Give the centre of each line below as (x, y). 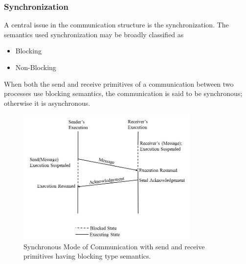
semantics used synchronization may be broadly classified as (94, 34)
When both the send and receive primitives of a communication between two (119, 84)
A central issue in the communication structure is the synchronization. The (116, 25)
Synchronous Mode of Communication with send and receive (114, 246)
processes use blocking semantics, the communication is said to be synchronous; (123, 93)
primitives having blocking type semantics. (87, 256)
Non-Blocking (36, 67)
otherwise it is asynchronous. (47, 103)
